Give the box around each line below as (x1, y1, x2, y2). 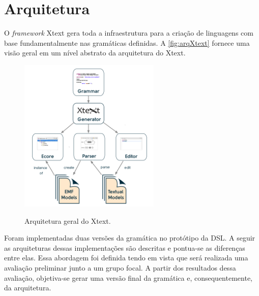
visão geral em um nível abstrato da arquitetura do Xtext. (4, 47, 186, 58)
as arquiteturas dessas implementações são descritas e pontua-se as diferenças (4, 242, 245, 253)
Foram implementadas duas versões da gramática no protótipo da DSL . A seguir (4, 232, 255, 243)
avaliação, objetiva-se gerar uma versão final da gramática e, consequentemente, (4, 272, 252, 283)
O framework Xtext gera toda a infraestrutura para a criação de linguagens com (4, 27, 253, 38)
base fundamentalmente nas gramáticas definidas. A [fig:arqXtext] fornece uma (4, 37, 250, 48)
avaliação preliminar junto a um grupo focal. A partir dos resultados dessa (4, 262, 236, 273)
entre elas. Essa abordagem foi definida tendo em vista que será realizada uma (4, 252, 248, 263)
